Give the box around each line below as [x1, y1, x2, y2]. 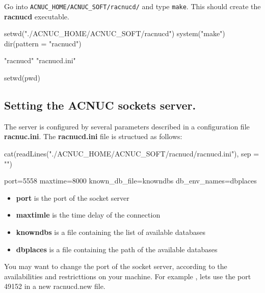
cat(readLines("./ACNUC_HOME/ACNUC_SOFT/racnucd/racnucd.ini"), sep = [4, 148, 259, 159]
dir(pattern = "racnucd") [4, 38, 82, 48]
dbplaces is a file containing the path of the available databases [16, 244, 218, 254]
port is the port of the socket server [16, 192, 129, 203]
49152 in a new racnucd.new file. [4, 281, 105, 291]
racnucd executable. [4, 11, 69, 21]
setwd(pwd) [4, 72, 40, 83]
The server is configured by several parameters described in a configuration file [4, 121, 250, 131]
